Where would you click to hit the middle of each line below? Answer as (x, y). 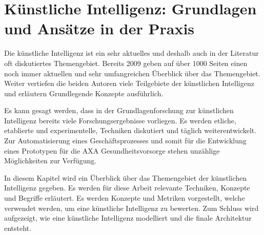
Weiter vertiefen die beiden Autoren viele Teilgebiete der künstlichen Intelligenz (129, 83)
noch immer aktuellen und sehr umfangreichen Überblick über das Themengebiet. (132, 73)
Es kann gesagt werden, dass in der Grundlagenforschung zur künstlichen (119, 110)
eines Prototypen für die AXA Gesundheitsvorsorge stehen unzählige (112, 150)
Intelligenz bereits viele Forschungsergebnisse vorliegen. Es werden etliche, (120, 120)
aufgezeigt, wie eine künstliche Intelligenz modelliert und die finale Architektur (128, 218)
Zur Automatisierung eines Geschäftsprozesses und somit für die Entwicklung (125, 141)
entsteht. (18, 228)
